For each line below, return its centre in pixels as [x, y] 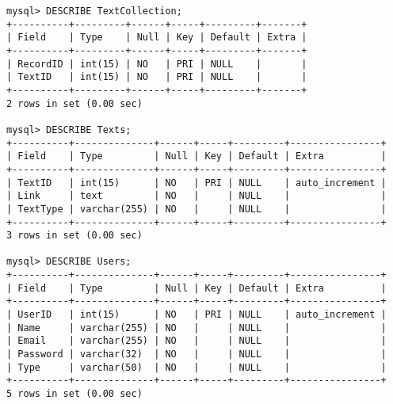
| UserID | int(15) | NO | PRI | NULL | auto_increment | [196, 315]
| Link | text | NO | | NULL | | [196, 196]
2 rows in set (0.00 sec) [74, 103]
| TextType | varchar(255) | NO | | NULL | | [196, 209]
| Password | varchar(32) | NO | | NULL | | [196, 354]
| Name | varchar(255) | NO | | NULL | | [196, 328]
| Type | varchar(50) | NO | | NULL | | [196, 367]
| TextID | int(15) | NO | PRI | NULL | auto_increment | [196, 183]
